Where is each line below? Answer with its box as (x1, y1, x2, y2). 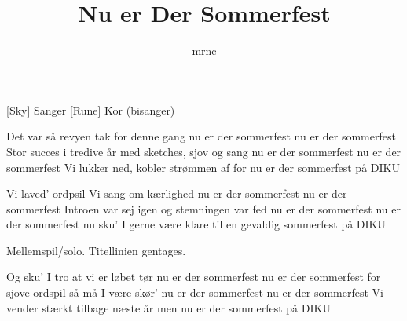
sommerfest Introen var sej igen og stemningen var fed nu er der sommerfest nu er (6, 200, 401, 217)
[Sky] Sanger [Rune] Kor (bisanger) (6, 101, 175, 118)
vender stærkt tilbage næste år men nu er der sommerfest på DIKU (6, 299, 331, 316)
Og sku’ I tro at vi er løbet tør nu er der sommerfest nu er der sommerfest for (6, 268, 381, 285)
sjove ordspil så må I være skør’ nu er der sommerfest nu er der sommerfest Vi (6, 284, 383, 301)
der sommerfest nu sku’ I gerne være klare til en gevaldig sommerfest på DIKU (6, 216, 386, 232)
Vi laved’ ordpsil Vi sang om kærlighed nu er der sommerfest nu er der (6, 185, 347, 202)
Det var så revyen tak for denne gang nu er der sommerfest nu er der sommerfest (6, 128, 396, 144)
